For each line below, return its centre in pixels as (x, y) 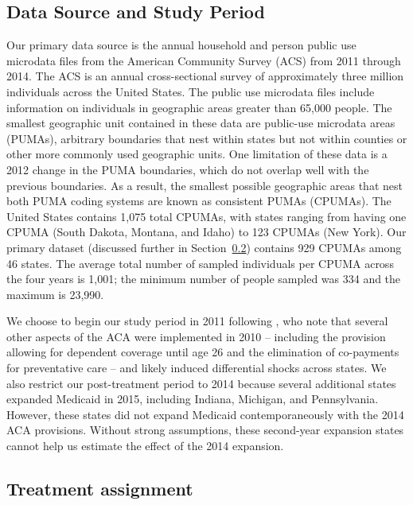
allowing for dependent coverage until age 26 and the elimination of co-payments (203, 352)
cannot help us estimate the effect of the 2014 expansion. (145, 446)
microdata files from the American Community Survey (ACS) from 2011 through (204, 60)
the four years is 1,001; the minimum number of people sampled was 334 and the (204, 279)
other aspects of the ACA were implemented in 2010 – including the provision (196, 336)
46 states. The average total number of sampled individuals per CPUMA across (200, 263)
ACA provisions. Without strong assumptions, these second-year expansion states (205, 430)
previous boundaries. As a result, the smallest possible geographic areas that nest (205, 185)
